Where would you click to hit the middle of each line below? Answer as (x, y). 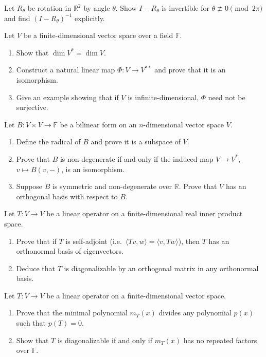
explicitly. (90, 18)
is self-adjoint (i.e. (94, 241)
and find (17, 18)
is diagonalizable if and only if (105, 340)
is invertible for (185, 8)
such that (31, 323)
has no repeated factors (220, 340)
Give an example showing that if (67, 97)
